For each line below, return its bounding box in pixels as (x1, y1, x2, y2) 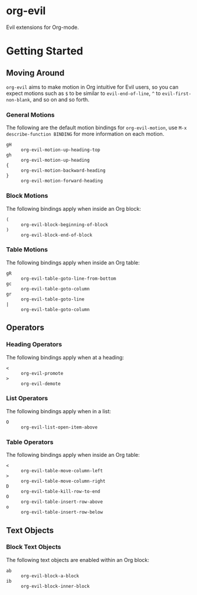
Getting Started (6, 44, 84, 58)
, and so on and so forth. (29, 96, 90, 103)
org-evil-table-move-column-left (21, 468, 103, 474)
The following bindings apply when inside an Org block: (6, 205, 142, 212)
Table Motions (6, 246, 48, 254)
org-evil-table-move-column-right (21, 478, 106, 485)
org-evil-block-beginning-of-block (21, 221, 109, 228)
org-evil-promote (21, 370, 64, 376)
